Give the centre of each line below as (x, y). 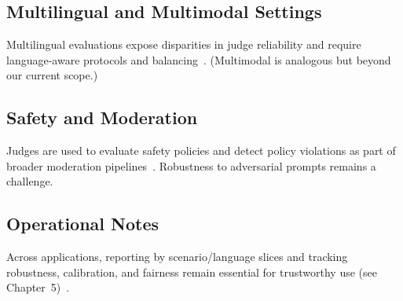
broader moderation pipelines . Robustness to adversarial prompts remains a (191, 165)
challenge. (30, 181)
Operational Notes (83, 224)
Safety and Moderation (102, 117)
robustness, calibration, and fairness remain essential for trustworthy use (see (192, 272)
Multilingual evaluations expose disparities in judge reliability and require (184, 44)
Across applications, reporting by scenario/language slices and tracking (177, 257)
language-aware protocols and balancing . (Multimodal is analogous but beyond (199, 59)
